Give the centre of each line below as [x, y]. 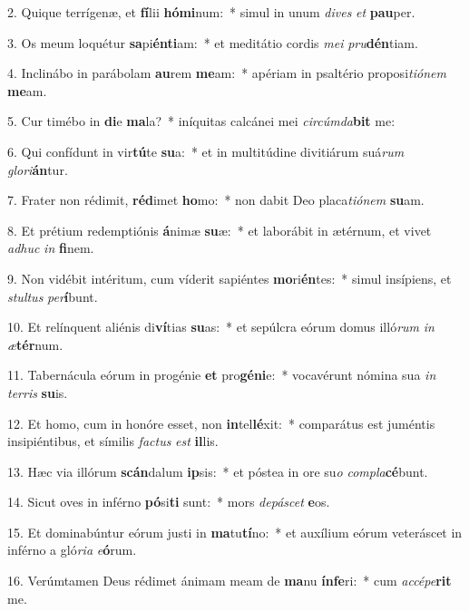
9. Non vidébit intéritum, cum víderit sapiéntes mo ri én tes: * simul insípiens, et [230, 278]
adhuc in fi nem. [51, 248]
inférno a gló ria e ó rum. [72, 550]
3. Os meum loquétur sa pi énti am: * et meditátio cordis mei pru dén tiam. [213, 42]
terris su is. [38, 392]
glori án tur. [38, 169]
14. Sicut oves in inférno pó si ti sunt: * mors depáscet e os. [169, 502]
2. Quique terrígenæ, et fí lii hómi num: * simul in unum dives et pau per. [211, 12]
